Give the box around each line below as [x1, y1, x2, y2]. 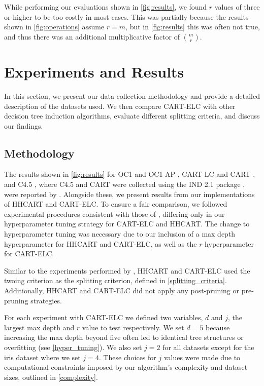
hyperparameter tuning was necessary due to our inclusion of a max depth [4, 228, 236, 239]
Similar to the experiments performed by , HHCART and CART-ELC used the [4, 265, 250, 276]
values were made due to [163, 352, 241, 362]
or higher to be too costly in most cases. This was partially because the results [4, 11, 249, 22]
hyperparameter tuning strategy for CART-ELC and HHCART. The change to [4, 218, 250, 229]
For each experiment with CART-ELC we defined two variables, [4, 312, 203, 323]
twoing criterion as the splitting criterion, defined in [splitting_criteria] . [4, 275, 227, 286]
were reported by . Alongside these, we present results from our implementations [4, 188, 255, 199]
